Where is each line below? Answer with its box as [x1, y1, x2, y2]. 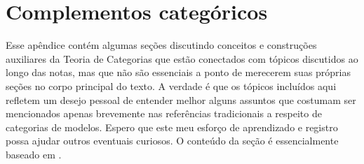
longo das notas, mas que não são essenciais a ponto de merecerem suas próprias [6, 65, 351, 80]
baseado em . [6, 147, 62, 161]
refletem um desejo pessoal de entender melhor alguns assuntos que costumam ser [6, 92, 356, 107]
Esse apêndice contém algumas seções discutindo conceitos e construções [6, 38, 317, 52]
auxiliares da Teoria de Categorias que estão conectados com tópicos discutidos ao [6, 51, 358, 66]
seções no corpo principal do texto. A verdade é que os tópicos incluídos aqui [6, 78, 337, 93]
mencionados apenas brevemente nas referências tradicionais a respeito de [6, 106, 322, 121]
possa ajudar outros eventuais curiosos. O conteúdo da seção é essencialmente [6, 133, 339, 148]
